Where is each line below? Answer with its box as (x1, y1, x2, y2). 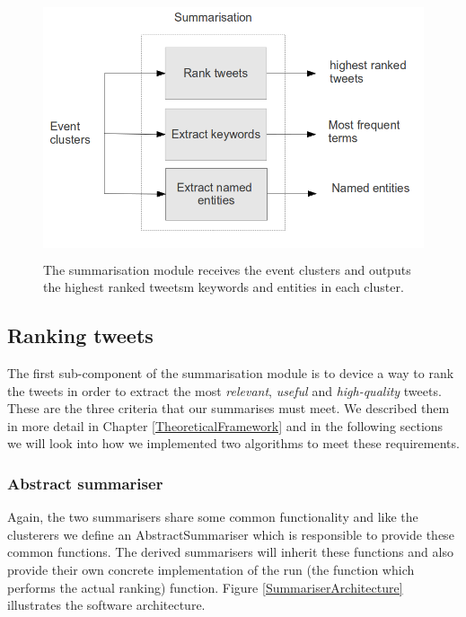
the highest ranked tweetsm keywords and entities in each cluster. (43, 278, 404, 296)
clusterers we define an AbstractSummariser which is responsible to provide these (7, 524, 454, 543)
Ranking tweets (7, 322, 154, 349)
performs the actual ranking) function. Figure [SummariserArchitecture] (7, 577, 403, 596)
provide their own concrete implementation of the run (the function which (7, 560, 415, 578)
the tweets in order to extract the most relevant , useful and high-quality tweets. (7, 381, 442, 400)
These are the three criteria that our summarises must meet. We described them (7, 399, 450, 418)
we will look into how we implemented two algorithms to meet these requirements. (7, 434, 460, 453)
